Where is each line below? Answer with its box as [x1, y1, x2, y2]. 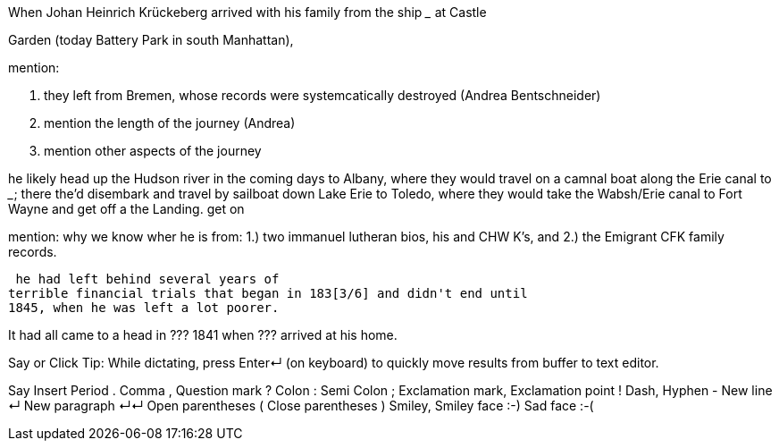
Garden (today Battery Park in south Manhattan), [8, 32, 294, 47]
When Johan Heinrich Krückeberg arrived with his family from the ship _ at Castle [8, 4, 487, 20]
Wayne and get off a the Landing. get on [8, 201, 245, 216]
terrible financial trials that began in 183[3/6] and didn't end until [8, 286, 528, 300]
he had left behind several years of [15, 272, 280, 286]
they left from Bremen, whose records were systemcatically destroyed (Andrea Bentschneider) [44, 88, 601, 103]
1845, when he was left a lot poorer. [8, 300, 280, 315]
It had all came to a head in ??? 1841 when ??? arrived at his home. [8, 327, 398, 342]
